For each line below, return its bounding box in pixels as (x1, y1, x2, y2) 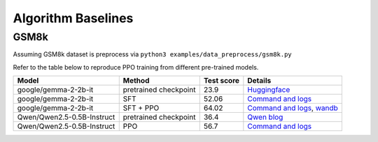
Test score (203, 76, 240, 86)
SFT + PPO (122, 103, 160, 113)
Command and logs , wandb (247, 103, 339, 113)
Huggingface (247, 85, 290, 95)
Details (247, 76, 272, 86)
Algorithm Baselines (13, 10, 134, 26)
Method (122, 76, 150, 86)
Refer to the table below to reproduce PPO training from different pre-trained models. (13, 63, 259, 71)
